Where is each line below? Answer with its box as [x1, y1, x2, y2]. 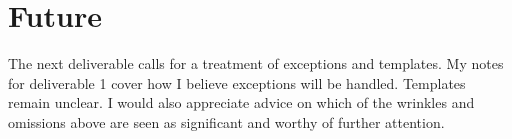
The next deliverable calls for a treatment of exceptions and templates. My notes [8, 53, 504, 74]
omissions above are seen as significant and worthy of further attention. [8, 111, 445, 132]
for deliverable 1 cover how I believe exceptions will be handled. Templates [8, 72, 466, 93]
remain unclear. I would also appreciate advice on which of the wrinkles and [8, 92, 475, 113]
